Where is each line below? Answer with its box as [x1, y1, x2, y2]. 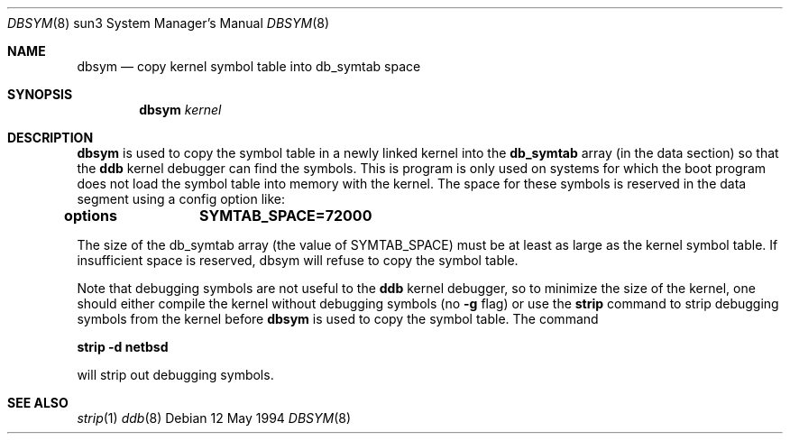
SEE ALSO [7, 395, 69, 410]
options [64, 207, 117, 225]
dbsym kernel [139, 102, 222, 117]
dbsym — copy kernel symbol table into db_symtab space [77, 59, 421, 74]
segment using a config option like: [77, 191, 286, 207]
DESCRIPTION [7, 130, 94, 145]
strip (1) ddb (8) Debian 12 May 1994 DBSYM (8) [77, 410, 352, 426]
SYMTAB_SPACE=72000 [198, 207, 372, 225]
